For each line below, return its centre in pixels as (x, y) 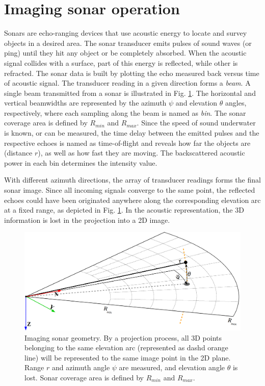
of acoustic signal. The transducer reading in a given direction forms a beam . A (127, 83)
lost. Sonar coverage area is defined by (84, 377)
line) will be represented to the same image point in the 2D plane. (128, 357)
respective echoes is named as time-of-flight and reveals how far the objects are (127, 143)
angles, (236, 103)
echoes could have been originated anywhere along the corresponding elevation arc (132, 200)
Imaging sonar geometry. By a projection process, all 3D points (123, 337)
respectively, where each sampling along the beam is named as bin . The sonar (125, 112)
